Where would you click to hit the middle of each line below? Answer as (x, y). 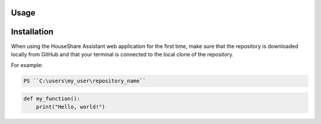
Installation (32, 32)
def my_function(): (52, 98)
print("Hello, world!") (70, 107)
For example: (27, 65)
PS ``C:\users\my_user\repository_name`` (85, 81)
